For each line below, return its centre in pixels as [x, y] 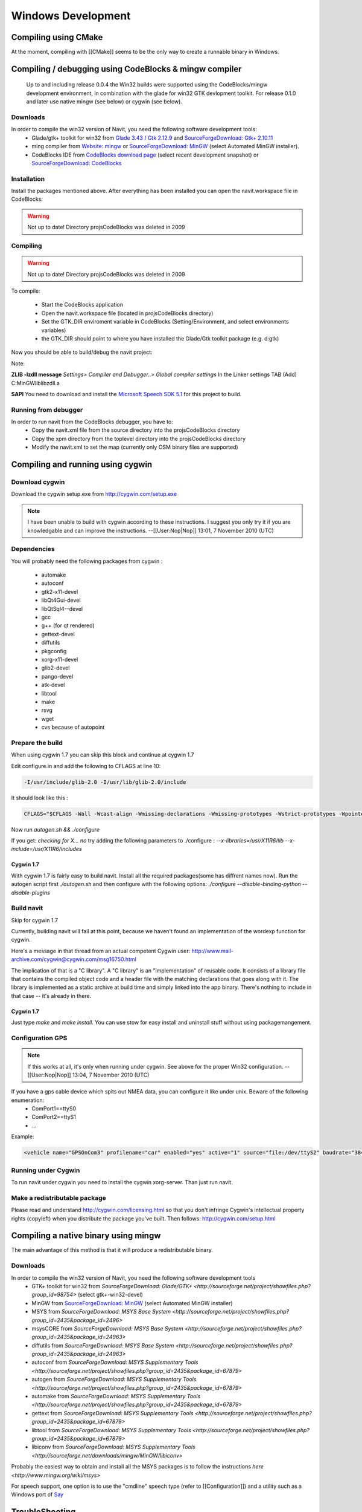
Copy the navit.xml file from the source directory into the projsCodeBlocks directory [136, 430]
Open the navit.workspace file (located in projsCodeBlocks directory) [127, 313]
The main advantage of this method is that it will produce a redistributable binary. [112, 1250]
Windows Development [71, 16]
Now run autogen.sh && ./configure [55, 829]
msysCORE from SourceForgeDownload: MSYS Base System [107, 1328]
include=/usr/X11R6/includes [46, 849]
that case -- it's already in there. [51, 996]
